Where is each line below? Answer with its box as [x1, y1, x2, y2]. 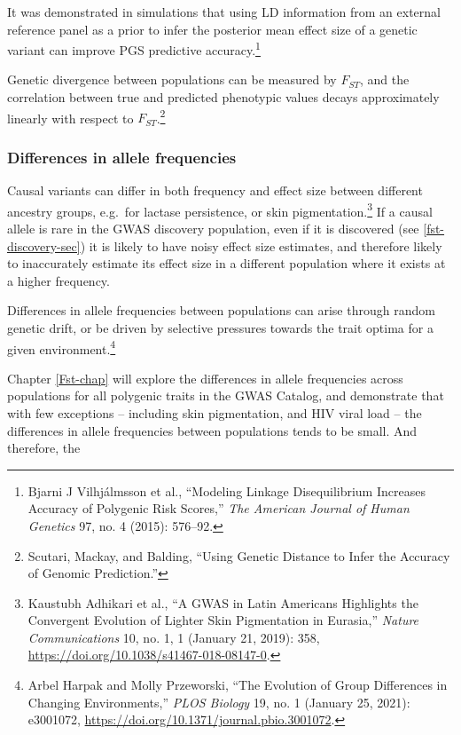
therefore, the [7, 439, 81, 457]
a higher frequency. [7, 271, 110, 289]
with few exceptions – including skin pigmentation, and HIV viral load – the [7, 403, 422, 422]
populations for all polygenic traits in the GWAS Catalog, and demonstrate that [7, 386, 444, 405]
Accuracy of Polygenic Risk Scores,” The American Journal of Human [27, 499, 410, 518]
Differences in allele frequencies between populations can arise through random [7, 301, 435, 320]
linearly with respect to [7, 108, 134, 127]
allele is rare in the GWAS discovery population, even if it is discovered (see [7, 218, 419, 237]
